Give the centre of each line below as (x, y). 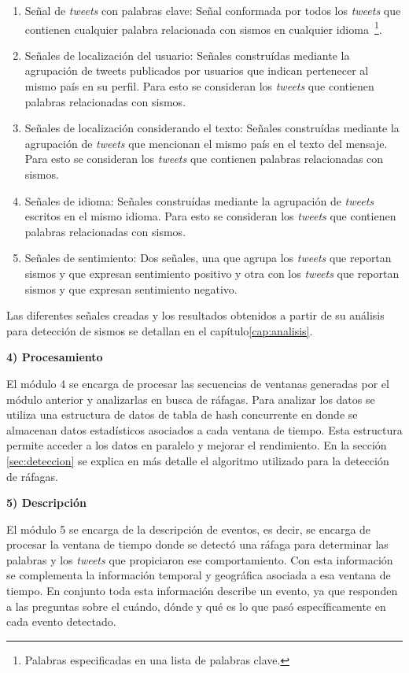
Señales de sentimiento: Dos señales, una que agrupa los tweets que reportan (208, 258)
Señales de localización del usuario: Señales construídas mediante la (187, 55)
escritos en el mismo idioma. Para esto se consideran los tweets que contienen (210, 216)
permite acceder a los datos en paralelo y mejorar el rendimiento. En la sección (197, 445)
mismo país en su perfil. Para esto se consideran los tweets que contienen (199, 86)
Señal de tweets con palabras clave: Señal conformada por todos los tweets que (213, 10)
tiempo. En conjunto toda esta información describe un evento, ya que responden (202, 591)
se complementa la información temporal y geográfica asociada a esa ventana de (199, 575)
